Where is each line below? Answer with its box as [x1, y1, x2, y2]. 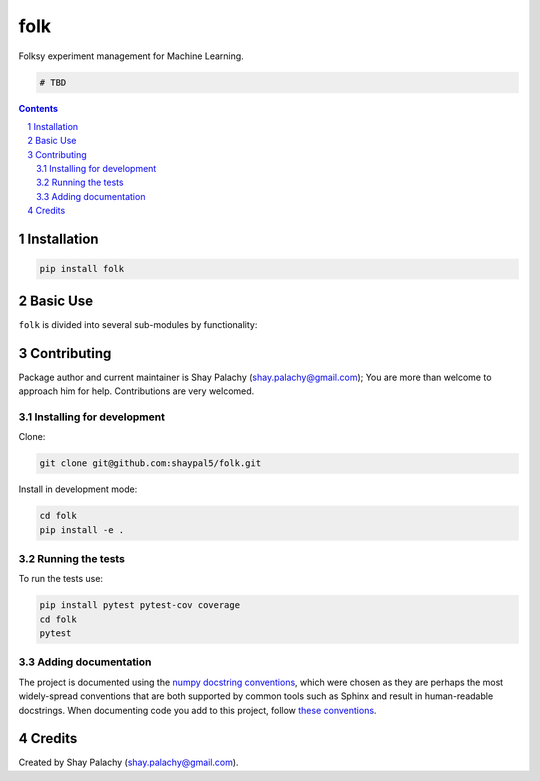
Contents [18, 102, 59, 114]
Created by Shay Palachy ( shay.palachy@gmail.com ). [18, 756, 239, 769]
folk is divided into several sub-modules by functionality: [18, 318, 258, 330]
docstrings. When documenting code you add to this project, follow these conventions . [18, 704, 377, 716]
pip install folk [39, 263, 125, 275]
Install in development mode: [18, 483, 138, 495]
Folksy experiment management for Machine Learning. [18, 50, 244, 62]
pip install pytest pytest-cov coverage [39, 600, 240, 611]
